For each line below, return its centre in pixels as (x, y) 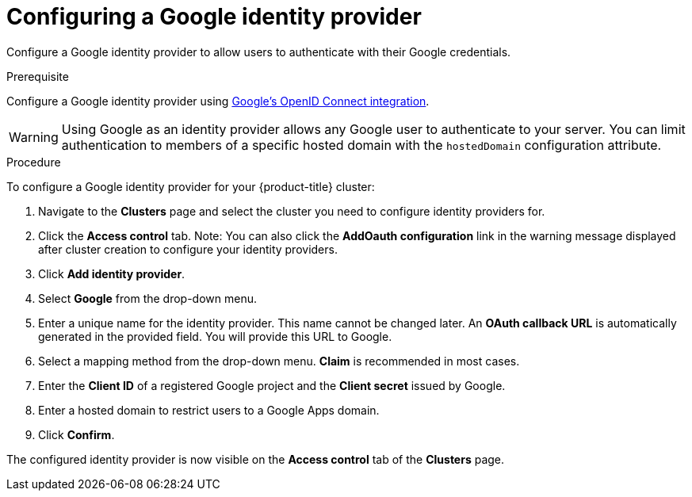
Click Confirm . (76, 434)
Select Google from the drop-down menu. (148, 298)
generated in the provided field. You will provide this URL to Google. (215, 336)
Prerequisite (38, 76)
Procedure (34, 162)
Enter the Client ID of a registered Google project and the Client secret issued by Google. (272, 385)
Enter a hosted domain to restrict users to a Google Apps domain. (209, 410)
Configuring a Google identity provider (214, 17)
